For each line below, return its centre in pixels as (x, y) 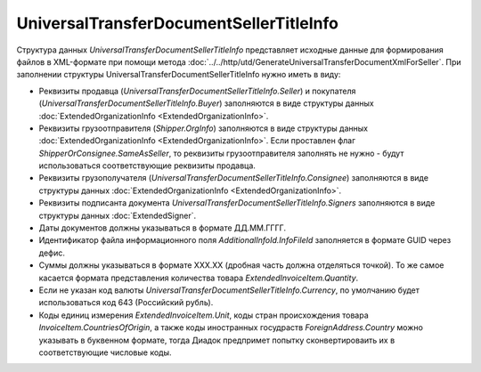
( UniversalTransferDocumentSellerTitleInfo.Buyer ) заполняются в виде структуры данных (206, 103)
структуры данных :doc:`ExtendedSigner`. (118, 215)
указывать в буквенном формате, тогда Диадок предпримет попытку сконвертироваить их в (217, 340)
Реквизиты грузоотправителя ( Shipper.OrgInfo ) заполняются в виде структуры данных (204, 128)
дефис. (52, 253)
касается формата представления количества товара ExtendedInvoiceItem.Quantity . (199, 278)
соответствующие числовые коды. (106, 352)
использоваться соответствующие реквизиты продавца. (147, 166)
